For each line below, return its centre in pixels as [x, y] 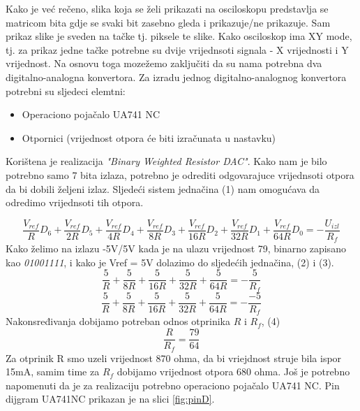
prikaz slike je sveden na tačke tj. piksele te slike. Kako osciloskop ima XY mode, [179, 36]
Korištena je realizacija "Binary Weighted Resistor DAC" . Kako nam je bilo [166, 161]
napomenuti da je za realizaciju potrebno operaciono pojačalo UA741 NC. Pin [173, 385]
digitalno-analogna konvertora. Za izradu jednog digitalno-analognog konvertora [176, 77]
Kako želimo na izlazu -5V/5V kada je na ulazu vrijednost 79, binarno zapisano [176, 248]
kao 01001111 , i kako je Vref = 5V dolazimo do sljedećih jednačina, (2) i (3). [170, 262]
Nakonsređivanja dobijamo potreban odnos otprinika [118, 321]
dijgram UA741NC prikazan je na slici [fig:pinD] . [110, 399]
